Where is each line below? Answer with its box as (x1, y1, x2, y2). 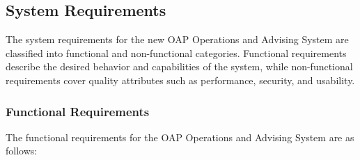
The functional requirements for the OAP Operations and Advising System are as (6, 129, 354, 144)
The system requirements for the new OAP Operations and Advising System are (6, 32, 349, 47)
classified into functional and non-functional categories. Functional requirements (6, 45, 347, 60)
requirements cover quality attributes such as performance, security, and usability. (6, 72, 355, 87)
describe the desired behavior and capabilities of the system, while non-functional (6, 59, 353, 74)
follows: (6, 143, 38, 158)
